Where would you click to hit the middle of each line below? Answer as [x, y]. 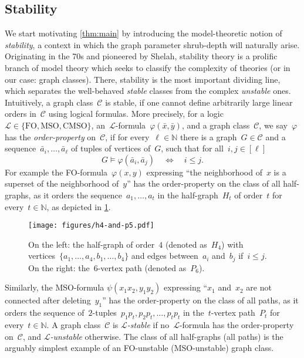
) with [232, 244]
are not [259, 287]
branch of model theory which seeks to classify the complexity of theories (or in [148, 67]
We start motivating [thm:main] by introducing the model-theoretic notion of [143, 33]
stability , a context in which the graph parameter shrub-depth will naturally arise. [152, 44]
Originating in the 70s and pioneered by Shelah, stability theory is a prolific [141, 56]
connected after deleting [48, 300]
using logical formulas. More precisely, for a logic [136, 114]
